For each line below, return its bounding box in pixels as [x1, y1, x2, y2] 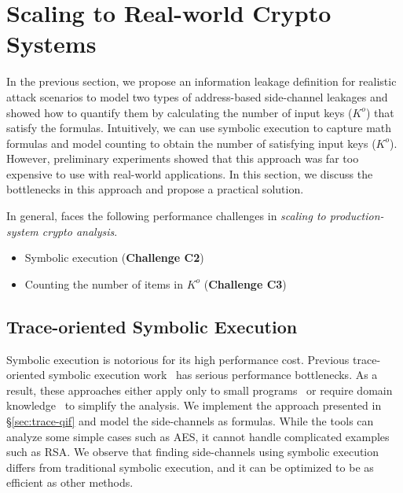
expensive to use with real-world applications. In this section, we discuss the [6, 165, 373, 182]
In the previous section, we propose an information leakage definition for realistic [6, 73, 397, 90]
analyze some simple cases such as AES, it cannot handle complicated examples [6, 428, 390, 444]
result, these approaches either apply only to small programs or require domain [6, 381, 393, 398]
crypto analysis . [42, 223, 118, 239]
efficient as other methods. [6, 474, 134, 491]
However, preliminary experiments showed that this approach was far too [6, 150, 359, 167]
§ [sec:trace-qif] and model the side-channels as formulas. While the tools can [6, 413, 374, 429]
